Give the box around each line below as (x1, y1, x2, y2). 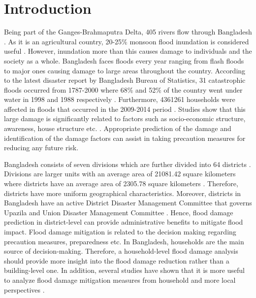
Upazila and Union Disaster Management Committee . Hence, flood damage (4, 207, 233, 217)
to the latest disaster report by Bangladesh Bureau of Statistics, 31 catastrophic (4, 75, 246, 85)
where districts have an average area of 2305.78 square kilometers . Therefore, (4, 178, 238, 189)
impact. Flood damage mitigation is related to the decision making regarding (4, 227, 236, 236)
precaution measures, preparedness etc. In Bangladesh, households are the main (4, 236, 244, 246)
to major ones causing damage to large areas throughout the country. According (4, 65, 246, 75)
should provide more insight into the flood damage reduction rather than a (4, 255, 229, 265)
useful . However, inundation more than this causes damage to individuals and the (4, 46, 252, 56)
